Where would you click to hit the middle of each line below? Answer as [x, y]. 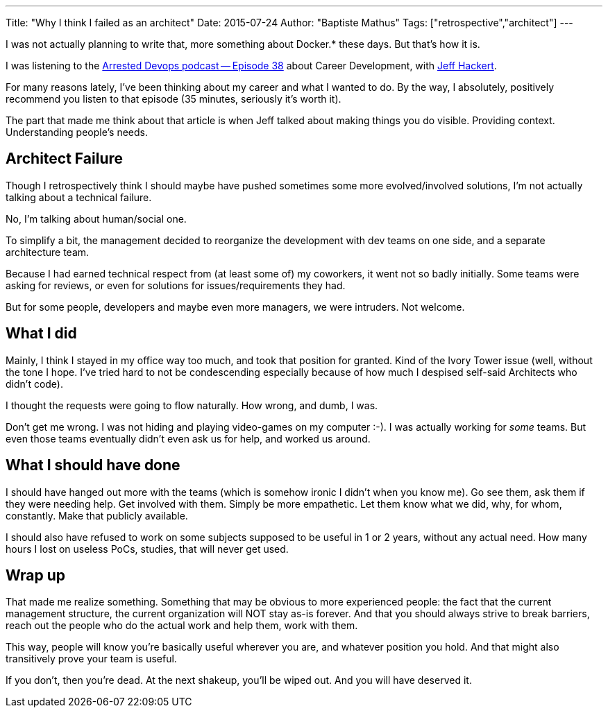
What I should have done [93, 465]
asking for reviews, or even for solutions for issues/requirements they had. [176, 285]
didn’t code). [35, 384]
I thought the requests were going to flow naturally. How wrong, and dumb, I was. [192, 405]
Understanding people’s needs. [77, 132]
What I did [41, 334]
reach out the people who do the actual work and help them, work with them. [182, 626]
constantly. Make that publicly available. [97, 515]
